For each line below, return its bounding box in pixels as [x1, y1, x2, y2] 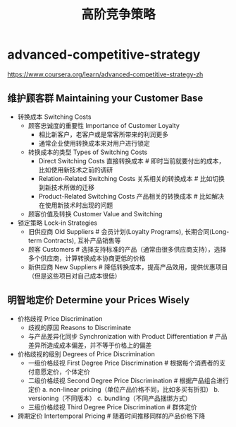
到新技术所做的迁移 [38, 183, 95, 192]
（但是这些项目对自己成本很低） [27, 271, 121, 280]
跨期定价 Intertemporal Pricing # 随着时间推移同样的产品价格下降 [17, 411, 206, 420]
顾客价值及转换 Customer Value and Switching [27, 209, 163, 218]
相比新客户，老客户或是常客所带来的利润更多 [38, 130, 169, 139]
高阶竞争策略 [80, 6, 156, 23]
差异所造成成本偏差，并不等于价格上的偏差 [27, 341, 152, 349]
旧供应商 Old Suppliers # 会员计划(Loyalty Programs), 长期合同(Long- [27, 227, 230, 235]
